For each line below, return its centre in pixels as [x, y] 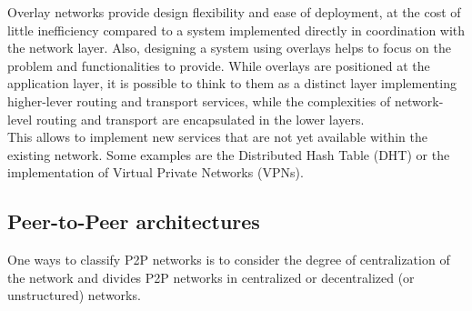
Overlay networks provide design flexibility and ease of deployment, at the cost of [234, 12]
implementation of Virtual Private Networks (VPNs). [156, 172]
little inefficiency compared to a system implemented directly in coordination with [236, 30]
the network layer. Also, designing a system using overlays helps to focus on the [229, 48]
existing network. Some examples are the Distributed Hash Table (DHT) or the [229, 154]
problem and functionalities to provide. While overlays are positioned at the [219, 65]
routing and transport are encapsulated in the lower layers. [200, 119]
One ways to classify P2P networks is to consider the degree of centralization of [229, 260]
